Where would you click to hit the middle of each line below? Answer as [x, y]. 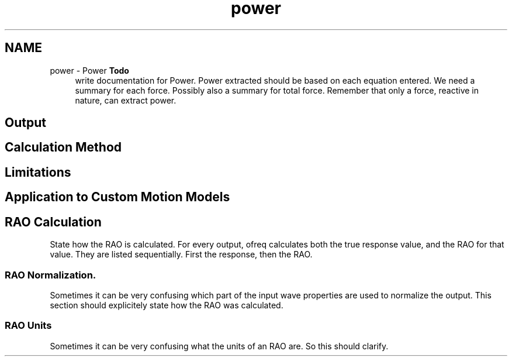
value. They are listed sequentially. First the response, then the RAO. [181, 255]
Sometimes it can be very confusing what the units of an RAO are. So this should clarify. [219, 346]
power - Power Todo [89, 70]
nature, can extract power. [126, 100]
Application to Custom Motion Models [117, 197]
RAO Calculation [53, 222]
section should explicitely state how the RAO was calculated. [167, 305]
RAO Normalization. [51, 275]
